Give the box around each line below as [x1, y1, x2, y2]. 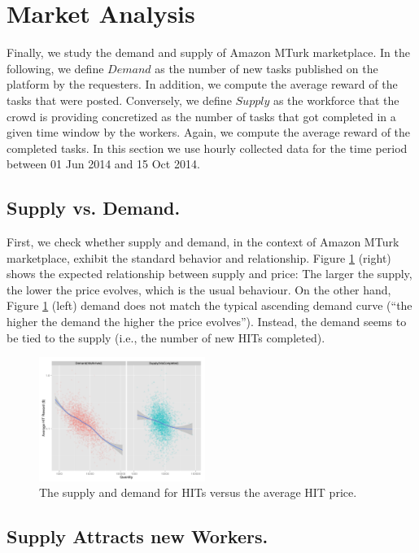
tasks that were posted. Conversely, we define [7, 91, 232, 108]
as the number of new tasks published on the [155, 59, 378, 76]
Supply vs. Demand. [7, 195, 181, 220]
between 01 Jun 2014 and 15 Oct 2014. [7, 155, 200, 172]
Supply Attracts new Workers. [7, 524, 268, 549]
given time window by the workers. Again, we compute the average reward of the [7, 124, 411, 141]
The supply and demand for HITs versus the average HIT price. [39, 484, 357, 501]
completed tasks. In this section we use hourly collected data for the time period [7, 139, 408, 156]
